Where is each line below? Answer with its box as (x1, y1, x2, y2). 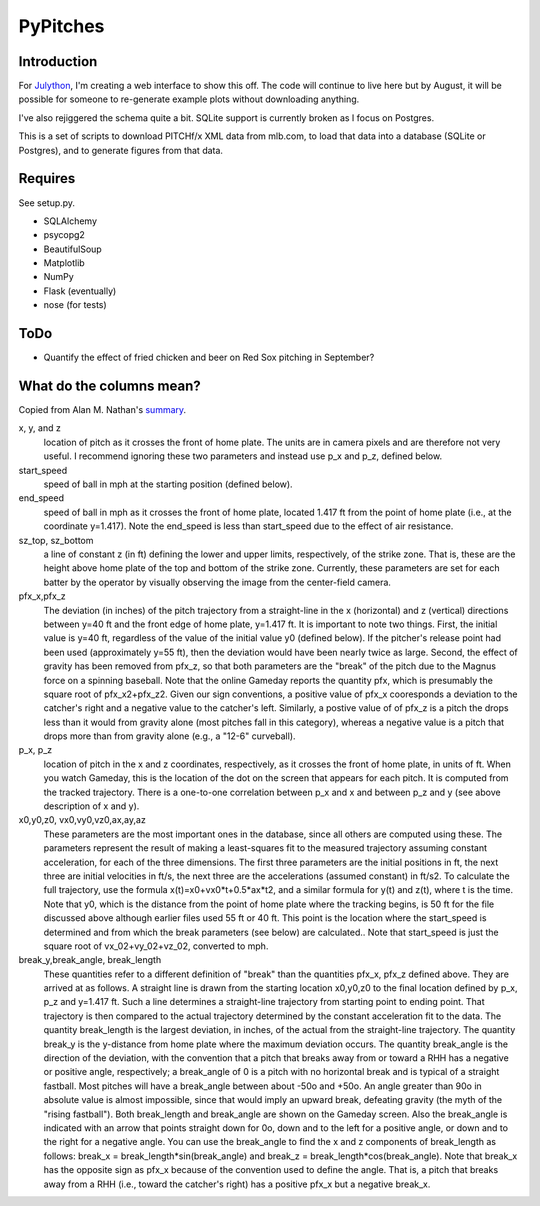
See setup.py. (18, 196, 75, 209)
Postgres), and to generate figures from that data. (18, 144, 224, 156)
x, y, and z (18, 422, 62, 434)
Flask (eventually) (43, 285, 117, 297)
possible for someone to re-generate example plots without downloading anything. (18, 93, 360, 105)
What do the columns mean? (18, 377, 201, 394)
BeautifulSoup (43, 243, 102, 255)
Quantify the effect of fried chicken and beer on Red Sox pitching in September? (43, 351, 375, 364)
